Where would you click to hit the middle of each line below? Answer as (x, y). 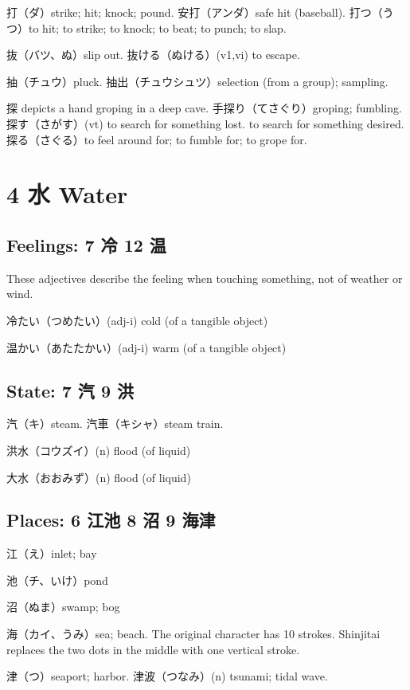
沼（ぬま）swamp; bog (63, 607)
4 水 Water (67, 194)
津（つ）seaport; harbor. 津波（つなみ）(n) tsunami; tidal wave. (167, 676)
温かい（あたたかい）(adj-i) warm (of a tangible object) (146, 347)
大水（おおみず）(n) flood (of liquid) (99, 477)
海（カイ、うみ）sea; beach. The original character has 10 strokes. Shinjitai (193, 634)
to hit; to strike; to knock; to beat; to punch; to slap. (157, 27)
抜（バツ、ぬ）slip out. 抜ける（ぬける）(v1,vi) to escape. (153, 55)
